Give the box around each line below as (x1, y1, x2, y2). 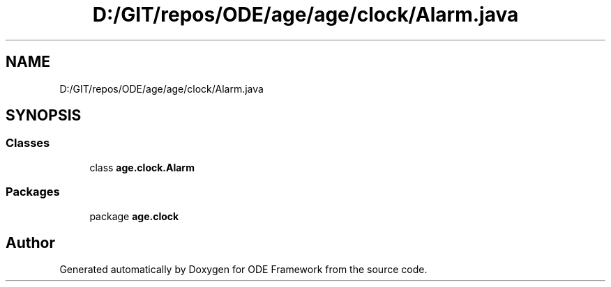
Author (6, 233, 55, 251)
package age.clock (89, 210, 179, 222)
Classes (6, 136, 50, 150)
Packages (6, 185, 60, 199)
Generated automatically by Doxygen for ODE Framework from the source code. (59, 263, 428, 276)
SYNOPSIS (6, 107, 82, 125)
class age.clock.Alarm (89, 161, 195, 173)
